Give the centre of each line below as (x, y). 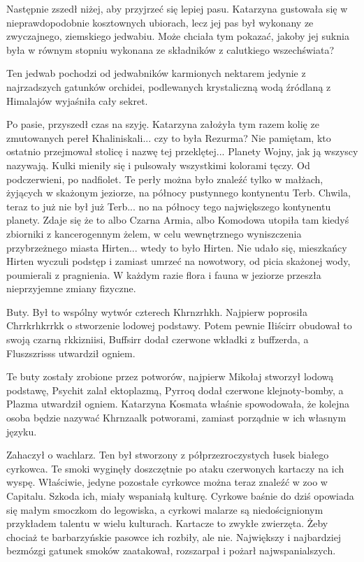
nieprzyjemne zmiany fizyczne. (71, 288)
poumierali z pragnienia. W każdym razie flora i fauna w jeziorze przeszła (164, 274)
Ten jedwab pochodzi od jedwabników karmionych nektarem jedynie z (156, 73)
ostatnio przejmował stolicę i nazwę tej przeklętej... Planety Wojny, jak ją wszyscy (182, 151)
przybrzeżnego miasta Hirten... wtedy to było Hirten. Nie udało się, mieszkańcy (177, 247)
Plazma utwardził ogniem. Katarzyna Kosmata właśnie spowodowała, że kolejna (178, 404)
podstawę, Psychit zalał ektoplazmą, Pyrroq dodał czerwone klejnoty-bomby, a (175, 390)
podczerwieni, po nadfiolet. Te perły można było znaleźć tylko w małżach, (165, 179)
